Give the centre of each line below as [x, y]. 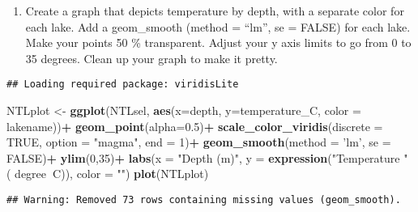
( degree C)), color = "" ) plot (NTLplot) [108, 174]
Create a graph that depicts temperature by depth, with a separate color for [215, 11]
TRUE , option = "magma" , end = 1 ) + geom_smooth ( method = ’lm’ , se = [199, 142]
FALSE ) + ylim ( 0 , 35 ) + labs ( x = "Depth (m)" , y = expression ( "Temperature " [207, 157]
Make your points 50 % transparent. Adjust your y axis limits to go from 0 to [218, 42]
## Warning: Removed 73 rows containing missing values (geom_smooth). [204, 200]
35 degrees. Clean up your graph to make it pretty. [151, 58]
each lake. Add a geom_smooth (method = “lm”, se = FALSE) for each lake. [218, 26]
